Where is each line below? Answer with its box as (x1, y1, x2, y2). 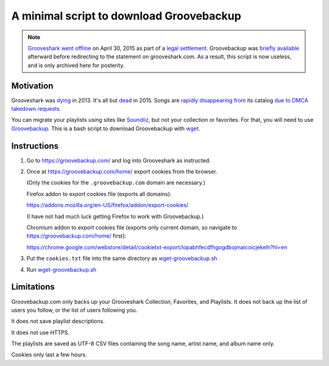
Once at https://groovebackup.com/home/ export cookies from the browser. (26, 168, 218, 175)
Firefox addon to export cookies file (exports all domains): (26, 190, 172, 197)
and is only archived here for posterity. (27, 62, 125, 69)
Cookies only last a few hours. (11, 351, 88, 359)
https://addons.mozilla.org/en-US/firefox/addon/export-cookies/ (26, 202, 189, 209)
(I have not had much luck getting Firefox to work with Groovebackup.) (26, 213, 204, 220)
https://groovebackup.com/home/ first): (26, 232, 127, 240)
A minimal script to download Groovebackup (11, 9, 242, 23)
